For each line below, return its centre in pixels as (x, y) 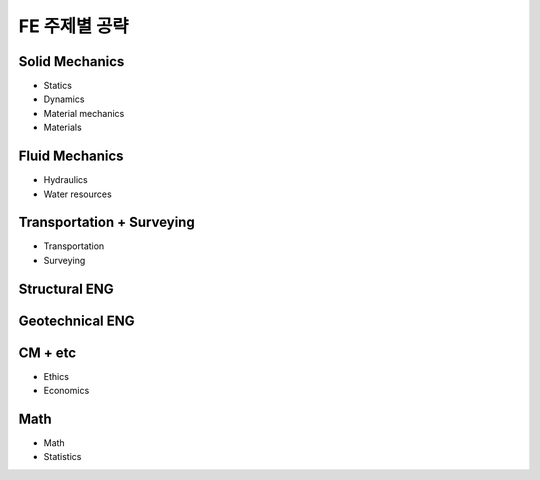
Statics (57, 86)
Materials (62, 127)
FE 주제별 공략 (73, 26)
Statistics (62, 457)
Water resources (77, 194)
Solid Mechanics (71, 61)
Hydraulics (66, 180)
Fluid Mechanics (71, 156)
